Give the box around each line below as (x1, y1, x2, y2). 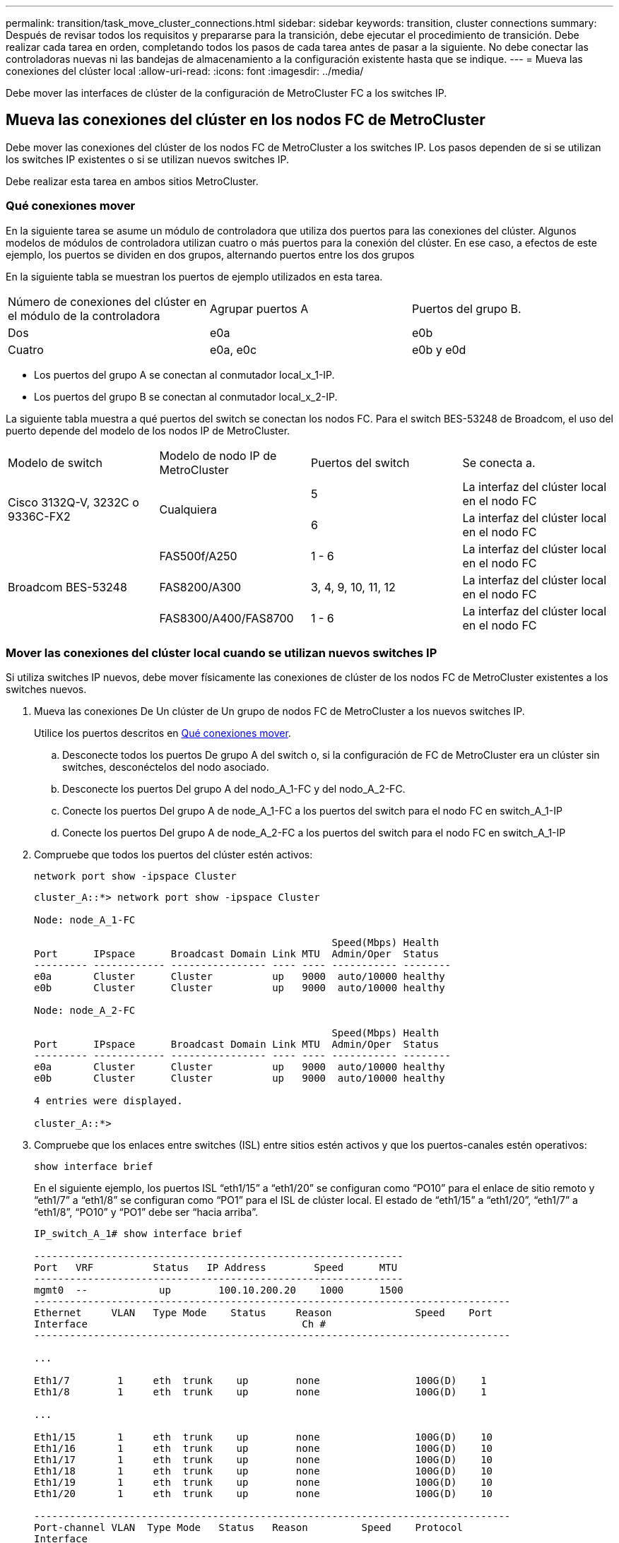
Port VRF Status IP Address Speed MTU (34, 1262, 398, 1274)
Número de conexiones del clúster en (8, 294, 207, 309)
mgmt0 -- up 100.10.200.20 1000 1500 (34, 1284, 403, 1296)
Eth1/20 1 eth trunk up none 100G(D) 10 (34, 1488, 493, 1500)
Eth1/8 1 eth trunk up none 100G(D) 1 (34, 1386, 487, 1398)
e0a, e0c (209, 342, 257, 357)
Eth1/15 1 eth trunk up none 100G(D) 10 (34, 1431, 493, 1443)
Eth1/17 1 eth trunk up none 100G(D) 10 (34, 1454, 493, 1466)
